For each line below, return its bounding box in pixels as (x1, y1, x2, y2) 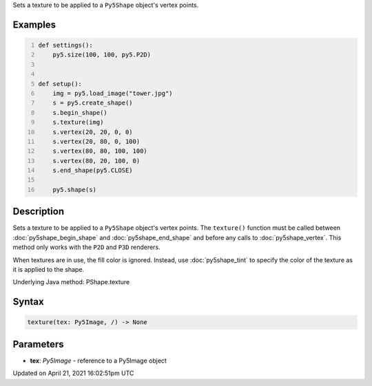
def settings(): (38, 41, 93, 49)
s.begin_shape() (52, 109, 108, 116)
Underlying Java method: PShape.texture (12, 278, 130, 286)
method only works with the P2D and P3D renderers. (12, 243, 161, 251)
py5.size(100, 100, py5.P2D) (52, 51, 152, 58)
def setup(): (38, 80, 83, 87)
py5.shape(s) (52, 186, 96, 193)
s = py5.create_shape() (52, 99, 134, 107)
